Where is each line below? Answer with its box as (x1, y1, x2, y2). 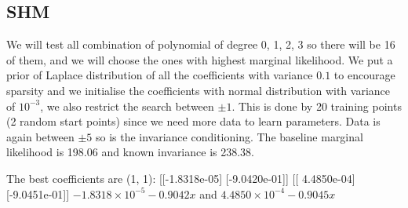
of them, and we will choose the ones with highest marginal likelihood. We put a (6, 51, 393, 68)
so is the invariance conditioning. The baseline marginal (95, 128, 363, 144)
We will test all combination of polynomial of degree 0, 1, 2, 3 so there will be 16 (6, 36, 395, 53)
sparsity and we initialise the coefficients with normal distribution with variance (6, 82, 390, 98)
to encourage (333, 67, 395, 83)
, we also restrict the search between (40, 97, 214, 114)
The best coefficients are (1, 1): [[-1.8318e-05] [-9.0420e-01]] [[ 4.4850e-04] (6, 170, 355, 186)
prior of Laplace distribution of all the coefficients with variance (6, 67, 313, 83)
